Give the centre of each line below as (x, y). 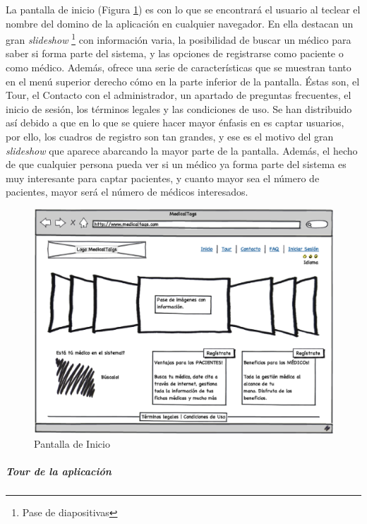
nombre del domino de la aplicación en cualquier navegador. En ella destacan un (180, 23)
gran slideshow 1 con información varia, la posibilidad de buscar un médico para (179, 38)
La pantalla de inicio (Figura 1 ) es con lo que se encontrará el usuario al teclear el (183, 9)
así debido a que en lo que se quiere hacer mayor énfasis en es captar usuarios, (175, 123)
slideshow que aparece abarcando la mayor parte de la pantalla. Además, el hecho (182, 150)
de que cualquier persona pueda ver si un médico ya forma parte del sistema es (176, 164)
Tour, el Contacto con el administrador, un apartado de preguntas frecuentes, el (179, 95)
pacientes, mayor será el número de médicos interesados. (127, 192)
